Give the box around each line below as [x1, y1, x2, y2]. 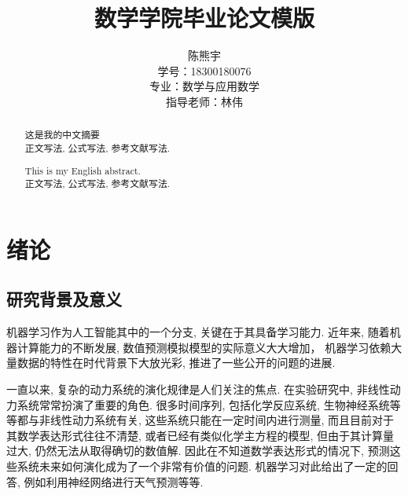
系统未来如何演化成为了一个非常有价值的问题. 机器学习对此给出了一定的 [17, 457, 388, 474]
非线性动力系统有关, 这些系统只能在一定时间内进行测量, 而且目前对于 [39, 412, 395, 428]
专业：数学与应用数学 [149, 78, 259, 94]
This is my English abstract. [24, 163, 141, 177]
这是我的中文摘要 [24, 128, 100, 141]
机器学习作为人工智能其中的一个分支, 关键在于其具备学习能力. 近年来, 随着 [6, 324, 390, 340]
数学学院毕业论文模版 [94, 2, 314, 34]
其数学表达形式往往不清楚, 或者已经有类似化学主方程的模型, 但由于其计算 [6, 427, 384, 443]
